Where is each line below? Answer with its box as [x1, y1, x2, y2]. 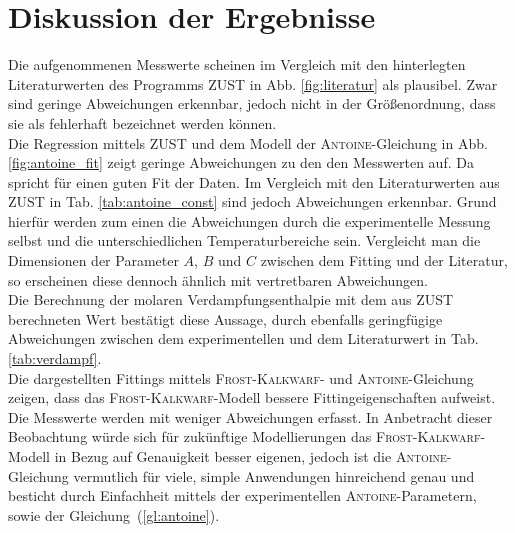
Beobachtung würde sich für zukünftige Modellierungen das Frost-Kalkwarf [8, 426, 481, 447]
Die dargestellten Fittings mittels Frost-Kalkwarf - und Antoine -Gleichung [8, 367, 474, 388]
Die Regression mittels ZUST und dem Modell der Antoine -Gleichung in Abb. [8, 132, 488, 153]
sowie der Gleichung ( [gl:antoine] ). [8, 504, 220, 525]
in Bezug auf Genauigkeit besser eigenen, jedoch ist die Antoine [54, 446, 447, 466]
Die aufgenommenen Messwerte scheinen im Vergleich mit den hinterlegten [8, 54, 466, 75]
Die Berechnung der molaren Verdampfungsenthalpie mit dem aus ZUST [8, 289, 454, 310]
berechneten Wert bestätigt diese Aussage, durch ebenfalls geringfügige [8, 308, 443, 329]
